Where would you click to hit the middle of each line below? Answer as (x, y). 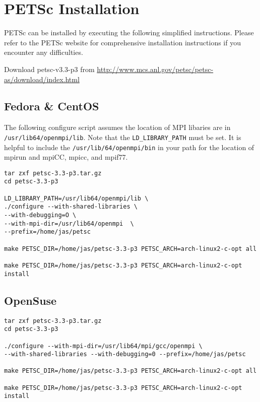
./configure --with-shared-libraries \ (71, 207)
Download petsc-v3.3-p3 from (49, 69)
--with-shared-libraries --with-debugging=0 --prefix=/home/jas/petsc (125, 354)
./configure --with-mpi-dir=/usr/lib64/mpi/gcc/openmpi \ (103, 346)
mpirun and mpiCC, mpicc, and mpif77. (66, 157)
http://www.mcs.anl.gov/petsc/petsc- (155, 69)
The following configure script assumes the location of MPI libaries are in (117, 127)
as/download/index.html (42, 79)
